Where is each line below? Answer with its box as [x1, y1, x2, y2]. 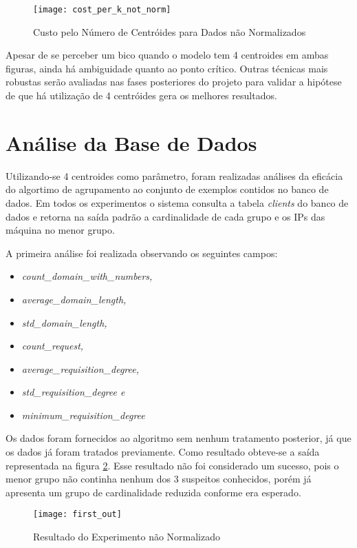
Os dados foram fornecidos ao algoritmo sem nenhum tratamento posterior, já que [6, 431, 351, 445]
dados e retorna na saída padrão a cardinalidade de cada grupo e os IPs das [6, 209, 325, 223]
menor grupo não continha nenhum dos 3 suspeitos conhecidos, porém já [6, 471, 312, 486]
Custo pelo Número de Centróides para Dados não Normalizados [33, 24, 306, 39]
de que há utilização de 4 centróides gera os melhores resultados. [6, 88, 277, 103]
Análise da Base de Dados [6, 128, 257, 156]
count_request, [21, 338, 84, 353]
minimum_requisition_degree [21, 407, 145, 422]
